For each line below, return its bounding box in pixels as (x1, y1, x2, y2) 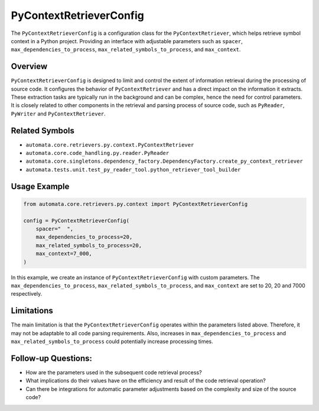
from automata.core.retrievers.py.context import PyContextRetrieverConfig (23, 200, 248, 207)
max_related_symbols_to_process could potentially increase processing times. (11, 338, 214, 345)
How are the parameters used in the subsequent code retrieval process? (25, 368, 202, 376)
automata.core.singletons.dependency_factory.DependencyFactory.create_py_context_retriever (25, 158, 304, 165)
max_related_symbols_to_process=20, (35, 242, 142, 248)
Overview (11, 62, 48, 72)
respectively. (11, 290, 43, 297)
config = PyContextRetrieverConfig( (23, 217, 130, 224)
